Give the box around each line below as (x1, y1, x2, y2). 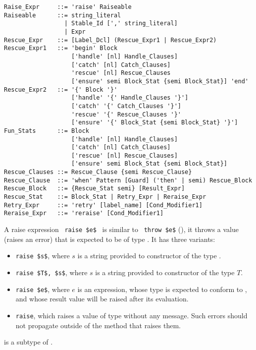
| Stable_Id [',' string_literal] (64, 20, 178, 27)
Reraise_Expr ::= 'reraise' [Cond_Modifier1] (4, 210, 164, 217)
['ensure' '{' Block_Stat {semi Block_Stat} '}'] (71, 119, 238, 126)
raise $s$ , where (15, 250, 70, 261)
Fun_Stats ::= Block (4, 127, 89, 134)
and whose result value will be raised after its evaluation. (15, 293, 189, 304)
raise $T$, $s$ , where (15, 267, 88, 277)
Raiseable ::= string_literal (4, 11, 121, 19)
